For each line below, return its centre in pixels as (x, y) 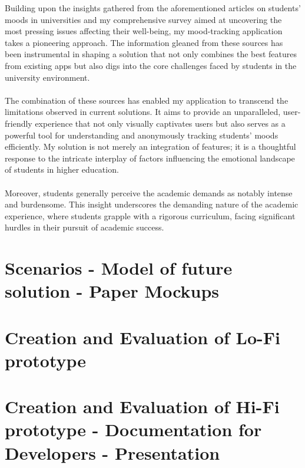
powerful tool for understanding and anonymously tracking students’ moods (142, 135)
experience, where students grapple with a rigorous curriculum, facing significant (150, 215)
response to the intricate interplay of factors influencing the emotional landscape (150, 158)
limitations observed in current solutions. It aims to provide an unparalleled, (143, 112)
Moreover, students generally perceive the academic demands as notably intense (149, 192)
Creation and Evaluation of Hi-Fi (142, 406)
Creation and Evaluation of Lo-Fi (142, 337)
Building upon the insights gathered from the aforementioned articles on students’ (153, 8)
